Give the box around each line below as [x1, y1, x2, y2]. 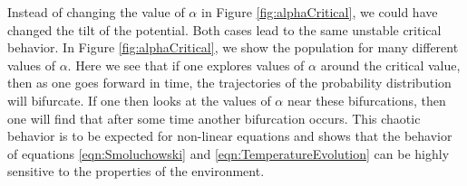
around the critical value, [320, 55, 461, 74]
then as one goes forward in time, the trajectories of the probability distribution [7, 73, 452, 92]
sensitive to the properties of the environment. [7, 162, 265, 181]
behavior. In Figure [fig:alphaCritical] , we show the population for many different [7, 38, 459, 57]
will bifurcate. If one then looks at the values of [7, 90, 271, 109]
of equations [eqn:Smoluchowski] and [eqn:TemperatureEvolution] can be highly [7, 144, 450, 163]
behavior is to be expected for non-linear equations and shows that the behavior [7, 126, 452, 145]
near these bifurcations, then [287, 90, 446, 109]
